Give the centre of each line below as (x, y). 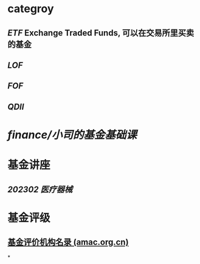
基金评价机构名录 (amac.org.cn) (68, 242)
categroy (31, 9)
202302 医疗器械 (40, 189)
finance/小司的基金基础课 (72, 134)
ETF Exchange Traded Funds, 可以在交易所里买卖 (101, 33)
